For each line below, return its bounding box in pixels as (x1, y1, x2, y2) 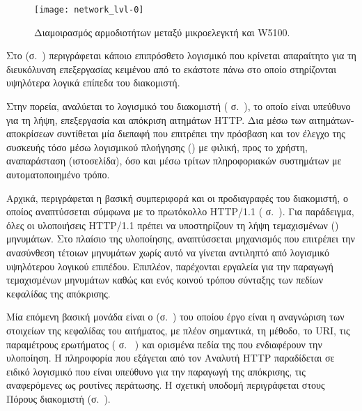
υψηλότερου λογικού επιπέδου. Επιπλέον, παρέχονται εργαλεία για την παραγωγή (6, 258, 333, 273)
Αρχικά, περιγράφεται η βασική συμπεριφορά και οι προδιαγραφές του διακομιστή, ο (6, 190, 348, 205)
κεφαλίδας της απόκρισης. (6, 286, 111, 300)
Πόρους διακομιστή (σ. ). (6, 391, 111, 405)
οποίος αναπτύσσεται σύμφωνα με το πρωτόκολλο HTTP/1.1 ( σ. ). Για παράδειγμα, (6, 204, 354, 219)
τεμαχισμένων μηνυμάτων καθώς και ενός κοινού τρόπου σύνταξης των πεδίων (6, 272, 323, 287)
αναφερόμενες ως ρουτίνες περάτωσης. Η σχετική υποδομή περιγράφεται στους (6, 378, 325, 392)
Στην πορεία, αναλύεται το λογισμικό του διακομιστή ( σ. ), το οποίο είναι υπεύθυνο (6, 99, 351, 114)
